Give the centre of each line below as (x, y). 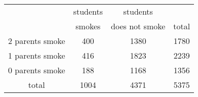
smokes (88, 26)
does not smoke (138, 26)
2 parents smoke (37, 41)
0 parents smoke (37, 70)
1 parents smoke (37, 55)
